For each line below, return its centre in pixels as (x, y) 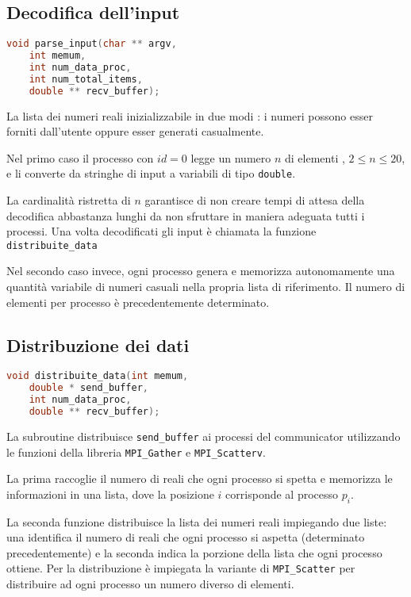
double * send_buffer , (89, 388)
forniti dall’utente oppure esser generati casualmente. (135, 131)
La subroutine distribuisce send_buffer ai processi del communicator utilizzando (204, 436)
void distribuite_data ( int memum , (98, 376)
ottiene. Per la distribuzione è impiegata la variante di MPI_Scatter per (181, 568)
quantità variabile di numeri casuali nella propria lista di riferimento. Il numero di (206, 287)
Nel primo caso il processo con (80, 157)
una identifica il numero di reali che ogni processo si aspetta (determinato (186, 537)
